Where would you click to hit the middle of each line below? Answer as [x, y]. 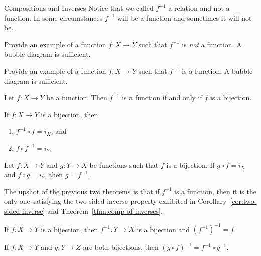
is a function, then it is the [215, 191]
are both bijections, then [121, 247]
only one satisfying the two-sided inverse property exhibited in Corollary [115, 201]
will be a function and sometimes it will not [184, 17]
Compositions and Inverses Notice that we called [79, 8]
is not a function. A [212, 44]
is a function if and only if [162, 97]
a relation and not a [199, 8]
